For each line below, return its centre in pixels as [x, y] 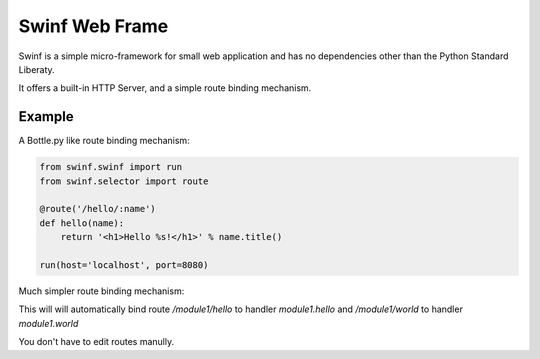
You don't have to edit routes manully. [96, 342]
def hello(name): [82, 223]
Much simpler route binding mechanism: [101, 291]
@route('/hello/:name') [98, 209]
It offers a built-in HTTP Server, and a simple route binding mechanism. [165, 88]
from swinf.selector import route [124, 181]
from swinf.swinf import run [111, 167]
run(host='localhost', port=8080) [124, 264]
